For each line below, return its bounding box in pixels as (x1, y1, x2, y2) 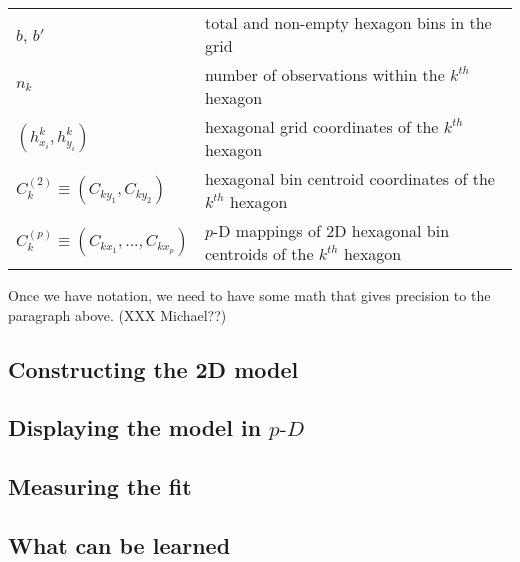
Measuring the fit (8, 471, 192, 502)
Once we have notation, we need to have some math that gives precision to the (8, 285, 491, 305)
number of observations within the (204, 63, 445, 86)
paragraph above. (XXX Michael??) (8, 304, 227, 325)
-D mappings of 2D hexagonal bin (212, 219, 450, 242)
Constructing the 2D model (8, 353, 299, 384)
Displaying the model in (8, 412, 262, 443)
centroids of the (204, 242, 314, 265)
